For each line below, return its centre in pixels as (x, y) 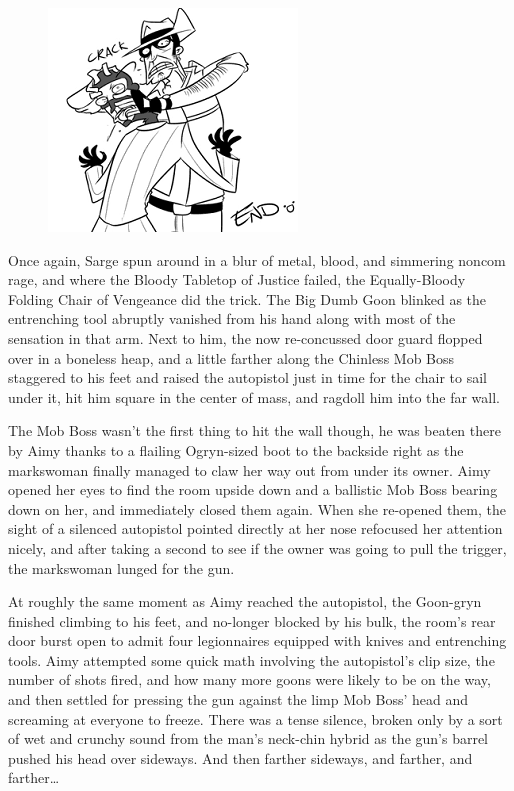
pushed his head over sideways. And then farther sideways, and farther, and (240, 757)
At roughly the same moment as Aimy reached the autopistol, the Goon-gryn (245, 601)
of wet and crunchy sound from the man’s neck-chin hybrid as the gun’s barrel (248, 738)
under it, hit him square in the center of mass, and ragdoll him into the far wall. (254, 396)
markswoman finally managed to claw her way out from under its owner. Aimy (249, 469)
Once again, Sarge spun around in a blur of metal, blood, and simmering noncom (257, 259)
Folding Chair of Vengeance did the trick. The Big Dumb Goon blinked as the (247, 298)
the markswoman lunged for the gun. (121, 567)
